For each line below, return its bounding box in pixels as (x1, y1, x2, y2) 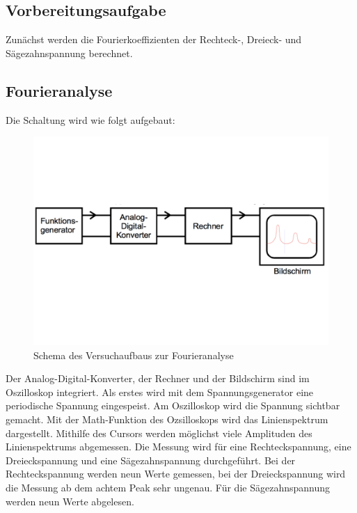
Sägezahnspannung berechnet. (6, 45, 133, 60)
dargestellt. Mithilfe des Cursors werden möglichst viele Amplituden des (6, 425, 312, 440)
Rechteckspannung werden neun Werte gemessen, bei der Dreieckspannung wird (6, 466, 346, 481)
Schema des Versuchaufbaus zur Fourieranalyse (33, 347, 234, 362)
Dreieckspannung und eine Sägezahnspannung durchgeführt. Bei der (6, 452, 296, 467)
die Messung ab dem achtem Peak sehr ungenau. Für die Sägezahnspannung (6, 480, 330, 494)
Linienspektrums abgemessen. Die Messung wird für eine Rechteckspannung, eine (6, 439, 351, 454)
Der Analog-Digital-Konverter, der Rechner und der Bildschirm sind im (6, 371, 310, 386)
